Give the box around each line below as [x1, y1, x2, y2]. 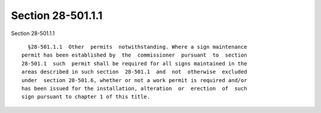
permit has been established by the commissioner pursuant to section [21, 52, 247, 59]
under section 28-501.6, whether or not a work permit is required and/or [21, 77, 247, 83]
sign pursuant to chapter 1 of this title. [21, 93, 150, 101]
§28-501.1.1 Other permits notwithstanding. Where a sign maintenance [27, 43, 247, 50]
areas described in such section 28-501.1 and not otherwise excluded [21, 68, 247, 76]
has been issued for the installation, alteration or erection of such [21, 85, 247, 92]
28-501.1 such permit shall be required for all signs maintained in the [21, 60, 247, 67]
